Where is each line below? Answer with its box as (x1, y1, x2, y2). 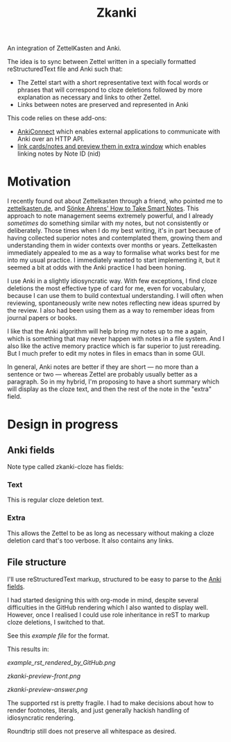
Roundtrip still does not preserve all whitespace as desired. (7, 727, 177, 735)
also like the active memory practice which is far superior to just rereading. (7, 342, 221, 350)
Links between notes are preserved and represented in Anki (17, 101, 189, 109)
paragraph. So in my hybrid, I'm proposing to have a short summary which (7, 377, 220, 386)
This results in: (7, 645, 49, 653)
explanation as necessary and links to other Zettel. (17, 93, 162, 101)
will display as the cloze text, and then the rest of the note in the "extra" (7, 385, 212, 393)
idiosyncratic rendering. (7, 714, 76, 722)
